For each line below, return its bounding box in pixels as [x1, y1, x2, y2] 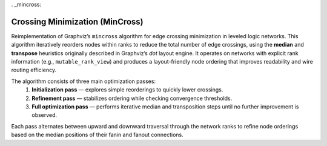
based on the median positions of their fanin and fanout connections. [11, 131, 184, 139]
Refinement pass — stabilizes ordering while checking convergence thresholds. [31, 95, 233, 102]
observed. [31, 111, 58, 119]
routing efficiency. [11, 67, 57, 74]
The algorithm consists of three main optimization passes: [11, 78, 156, 85]
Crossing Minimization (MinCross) [11, 16, 144, 27]
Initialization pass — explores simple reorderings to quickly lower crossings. [31, 86, 223, 93]
